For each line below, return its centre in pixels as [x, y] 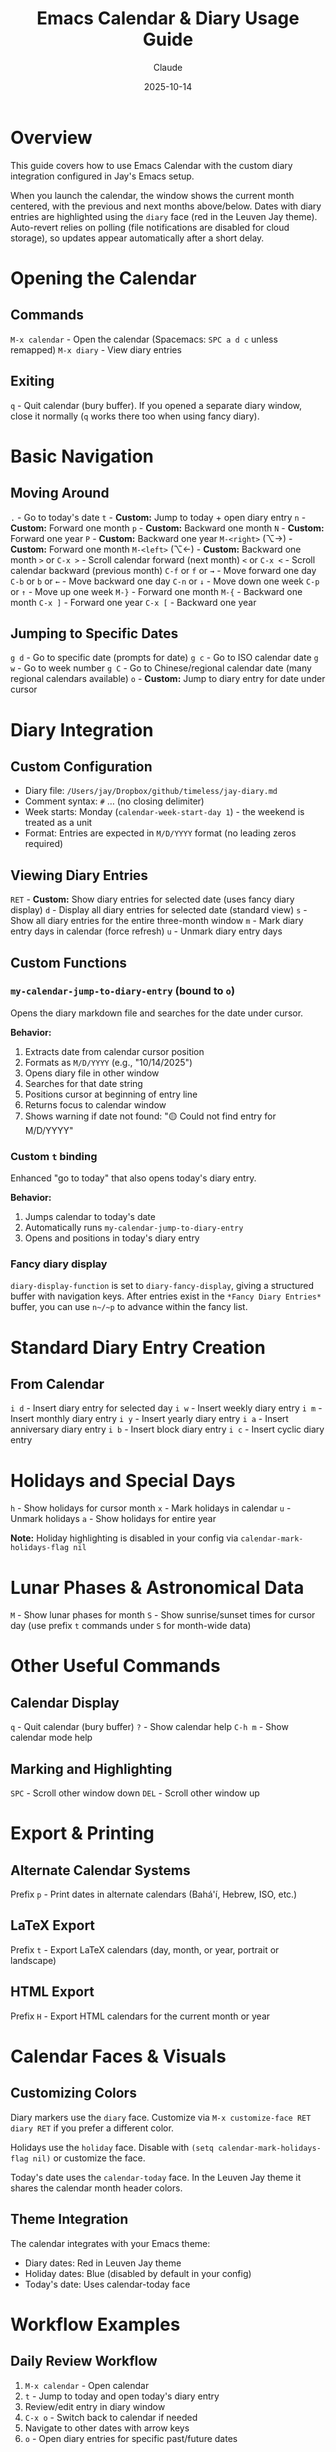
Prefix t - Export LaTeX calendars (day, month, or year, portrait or [145, 1949]
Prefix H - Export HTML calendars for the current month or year [140, 2016]
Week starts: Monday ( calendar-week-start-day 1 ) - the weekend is [164, 812]
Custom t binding [54, 1156]
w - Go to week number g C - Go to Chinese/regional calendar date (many [161, 668]
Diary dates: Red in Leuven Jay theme [103, 2263]
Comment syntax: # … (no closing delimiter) [114, 801]
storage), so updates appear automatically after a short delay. [137, 238]
